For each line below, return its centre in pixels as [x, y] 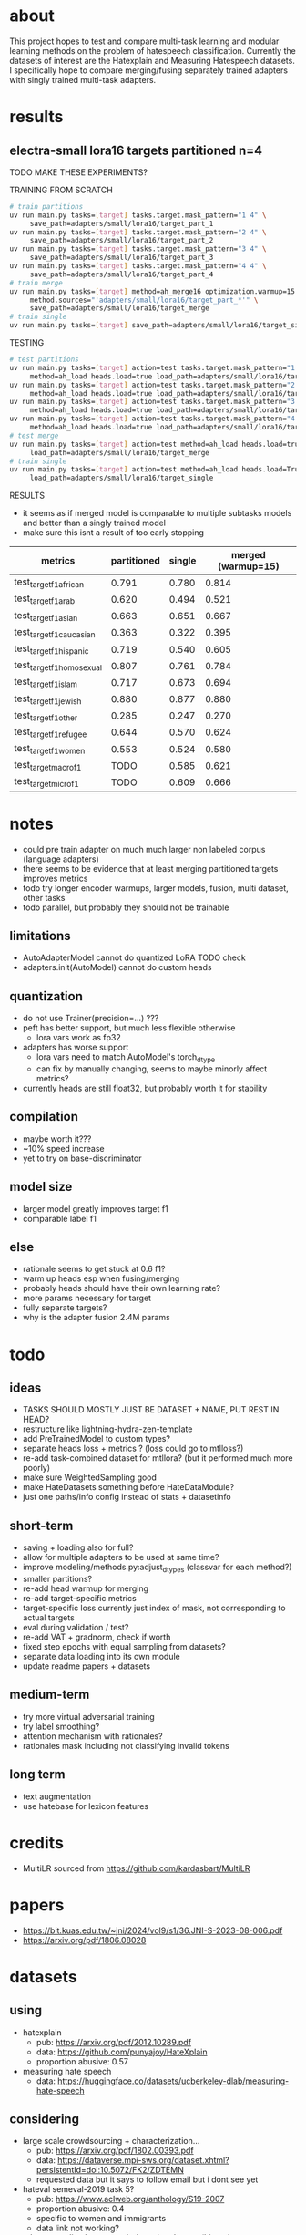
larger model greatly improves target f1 [95, 1208]
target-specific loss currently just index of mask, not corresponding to [154, 1608]
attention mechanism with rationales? [92, 1736]
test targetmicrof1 [46, 782]
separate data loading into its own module [101, 1657]
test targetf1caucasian [55, 632]
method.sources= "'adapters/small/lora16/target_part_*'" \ [144, 300]
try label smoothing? [61, 1726]
